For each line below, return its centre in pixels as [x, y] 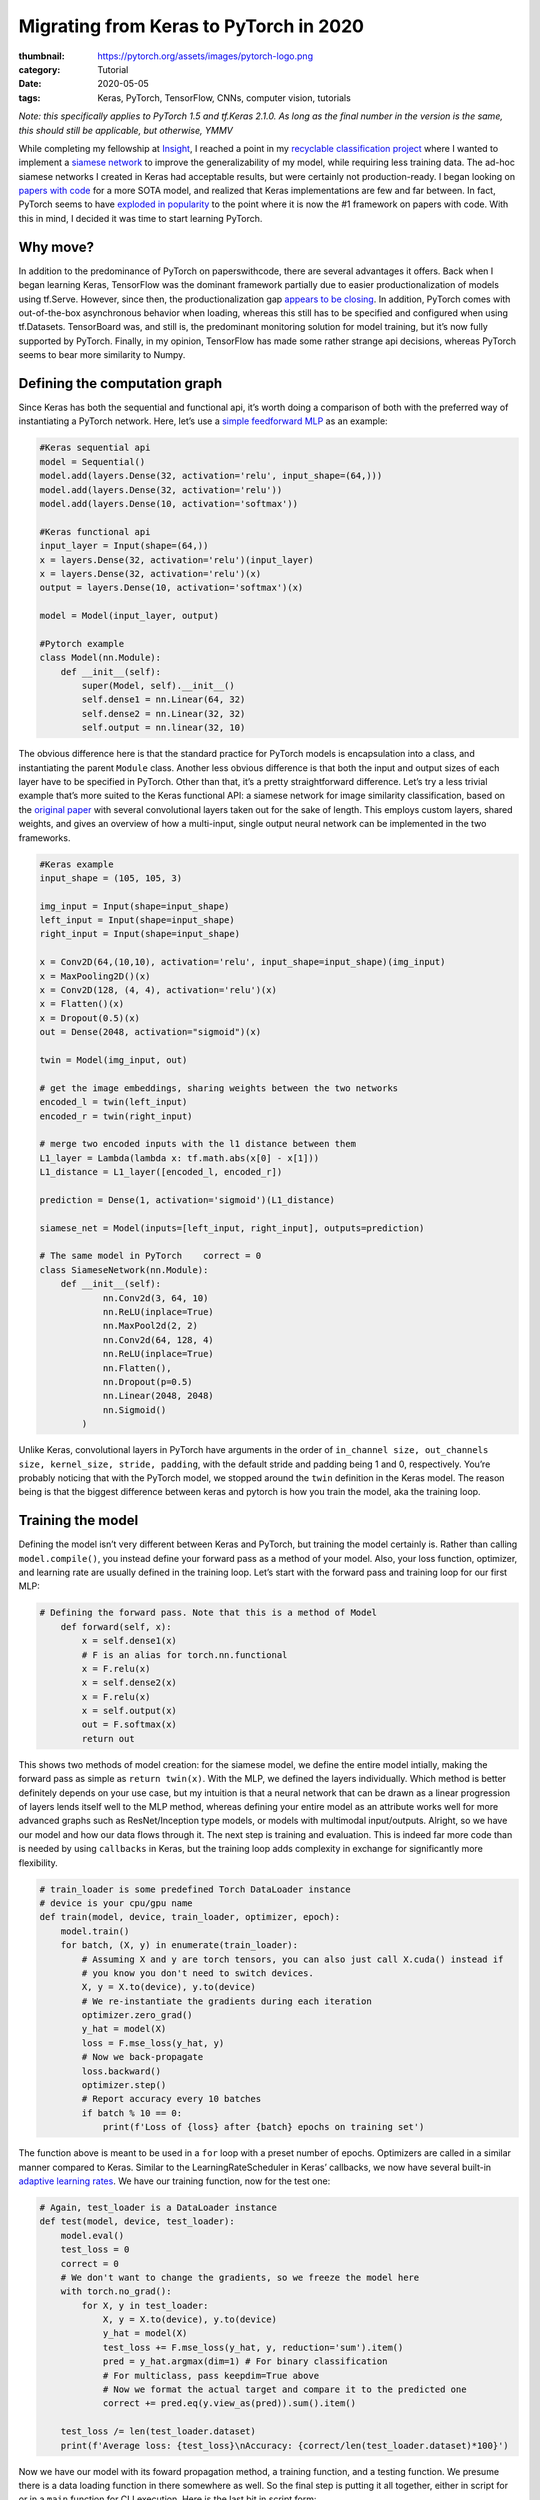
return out [108, 1738]
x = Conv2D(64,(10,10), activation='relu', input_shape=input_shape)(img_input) [242, 962]
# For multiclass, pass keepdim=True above [211, 2375]
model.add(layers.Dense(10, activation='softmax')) [169, 503]
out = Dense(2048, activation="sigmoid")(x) [150, 1032]
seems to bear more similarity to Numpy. [102, 355]
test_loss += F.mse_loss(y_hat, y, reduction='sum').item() [253, 2347]
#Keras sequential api [95, 448]
